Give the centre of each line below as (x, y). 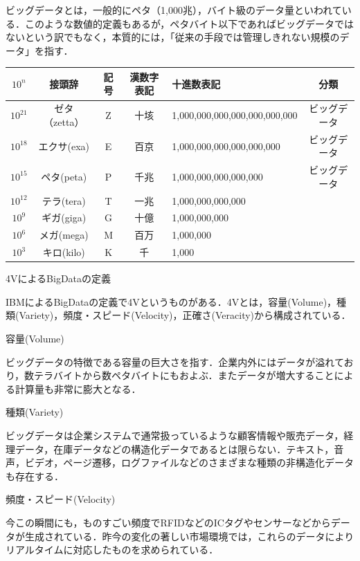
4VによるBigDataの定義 (58, 278)
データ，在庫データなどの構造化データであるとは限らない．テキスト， (174, 449)
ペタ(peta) (64, 176)
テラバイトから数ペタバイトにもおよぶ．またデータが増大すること (184, 375)
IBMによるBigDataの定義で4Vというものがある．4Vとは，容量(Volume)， (171, 301)
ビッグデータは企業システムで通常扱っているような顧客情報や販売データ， (175, 435)
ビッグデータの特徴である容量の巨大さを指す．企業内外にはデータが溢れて (175, 361)
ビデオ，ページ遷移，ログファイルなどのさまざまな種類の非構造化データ (189, 462)
